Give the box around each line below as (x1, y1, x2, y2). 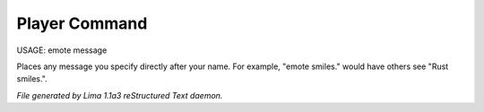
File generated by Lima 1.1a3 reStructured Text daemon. (16, 90, 223, 100)
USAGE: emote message (16, 45, 108, 56)
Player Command (16, 13, 148, 33)
